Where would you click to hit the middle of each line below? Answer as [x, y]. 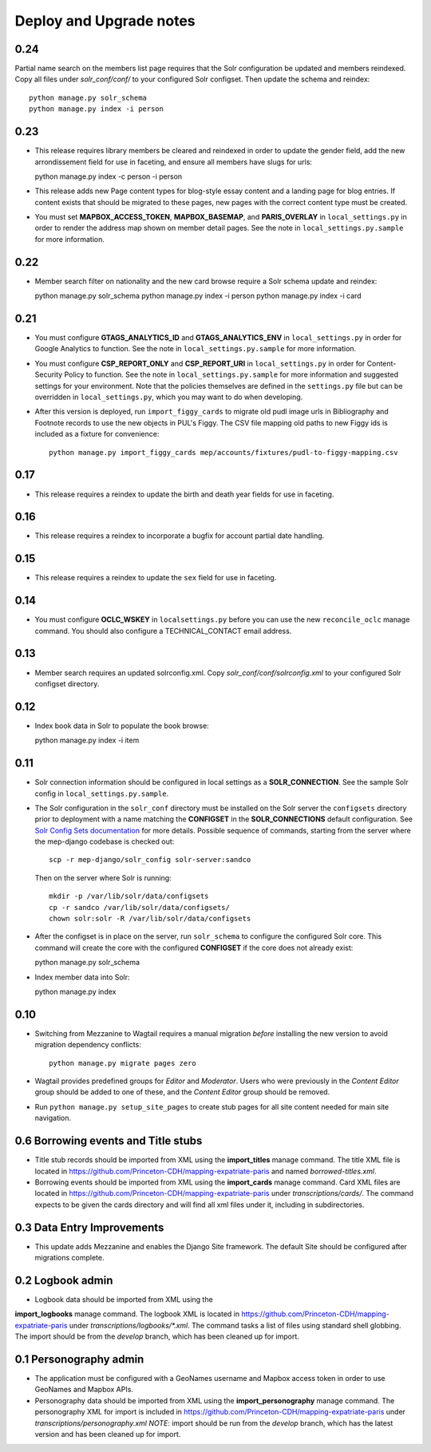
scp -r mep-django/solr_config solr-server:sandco [150, 860]
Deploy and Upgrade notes [105, 21]
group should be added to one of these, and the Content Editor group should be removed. [182, 1092]
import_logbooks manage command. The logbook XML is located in [127, 1314]
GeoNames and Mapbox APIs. [84, 1390]
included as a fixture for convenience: [97, 434]
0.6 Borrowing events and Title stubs [109, 1141]
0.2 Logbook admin [64, 1280]
